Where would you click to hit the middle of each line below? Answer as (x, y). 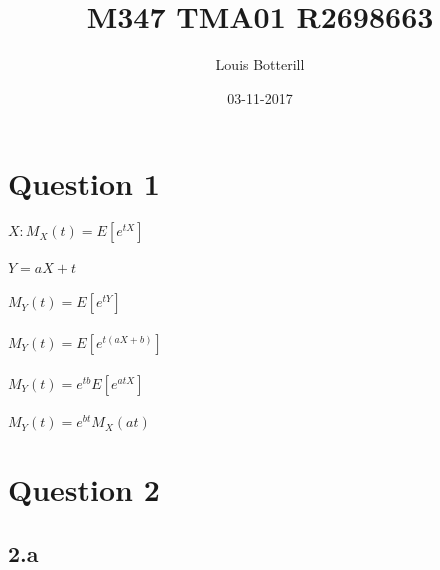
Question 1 (84, 183)
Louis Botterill (260, 64)
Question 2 (84, 489)
